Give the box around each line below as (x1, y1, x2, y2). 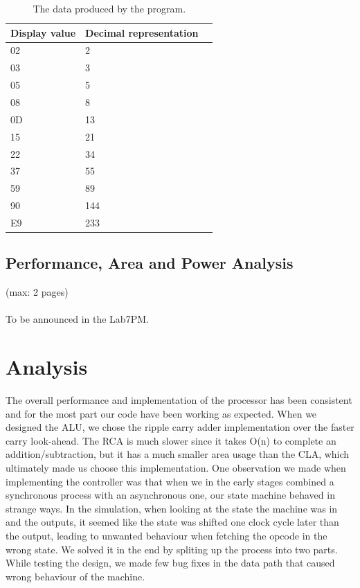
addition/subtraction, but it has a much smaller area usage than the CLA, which (6, 447, 350, 461)
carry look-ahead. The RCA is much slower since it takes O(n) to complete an (6, 433, 336, 447)
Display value (10, 25, 76, 39)
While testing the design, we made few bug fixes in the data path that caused (6, 555, 335, 570)
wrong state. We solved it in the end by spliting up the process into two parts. (6, 542, 338, 556)
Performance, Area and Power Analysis (6, 252, 294, 274)
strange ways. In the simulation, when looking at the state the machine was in (6, 501, 338, 515)
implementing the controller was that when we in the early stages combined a (6, 474, 334, 488)
